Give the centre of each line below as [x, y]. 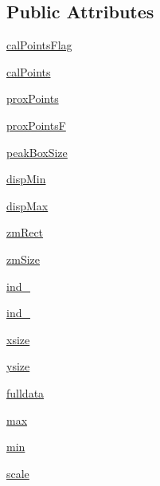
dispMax [27, 205]
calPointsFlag [39, 45]
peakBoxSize [37, 152]
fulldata [25, 392]
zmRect [25, 232]
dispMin [26, 179]
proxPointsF [36, 125]
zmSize [23, 259]
